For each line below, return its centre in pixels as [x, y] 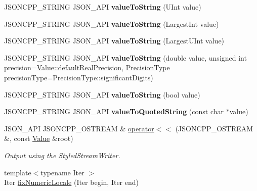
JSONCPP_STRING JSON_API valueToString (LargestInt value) [112, 23]
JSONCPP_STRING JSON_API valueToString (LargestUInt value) [114, 41]
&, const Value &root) [39, 138]
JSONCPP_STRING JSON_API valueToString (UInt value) [103, 7]
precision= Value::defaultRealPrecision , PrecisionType [87, 67]
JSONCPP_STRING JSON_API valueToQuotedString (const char [114, 111]
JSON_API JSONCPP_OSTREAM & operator [79, 128]
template [18, 172]
